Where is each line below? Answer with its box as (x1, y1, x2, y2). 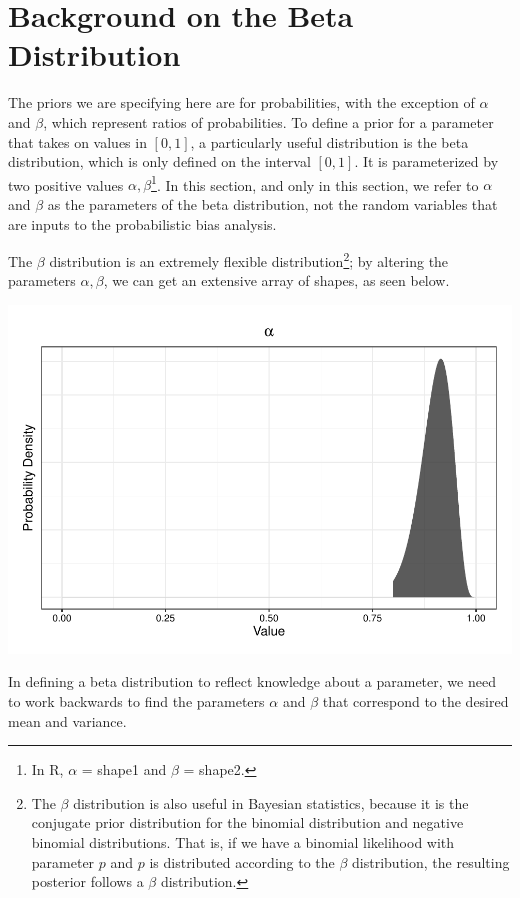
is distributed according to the (149, 851, 335, 872)
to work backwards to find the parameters (8, 691, 265, 712)
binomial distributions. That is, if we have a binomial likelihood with (31, 832, 455, 853)
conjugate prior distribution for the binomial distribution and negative (31, 812, 464, 833)
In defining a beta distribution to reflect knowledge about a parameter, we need (8, 671, 496, 692)
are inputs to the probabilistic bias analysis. (8, 213, 277, 234)
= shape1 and (81, 759, 167, 780)
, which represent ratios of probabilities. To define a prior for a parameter (43, 111, 494, 132)
